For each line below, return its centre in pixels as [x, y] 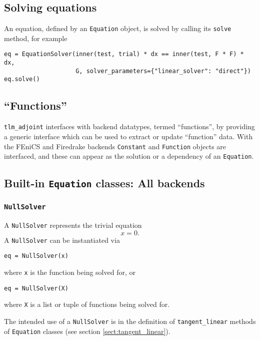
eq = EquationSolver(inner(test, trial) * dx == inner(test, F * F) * [124, 54]
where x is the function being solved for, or [70, 272]
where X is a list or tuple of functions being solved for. [87, 304]
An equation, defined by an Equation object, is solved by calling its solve [118, 28]
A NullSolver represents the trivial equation [73, 225]
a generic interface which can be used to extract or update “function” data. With [128, 136]
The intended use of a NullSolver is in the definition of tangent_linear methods [130, 321]
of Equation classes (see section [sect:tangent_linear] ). [87, 331]
